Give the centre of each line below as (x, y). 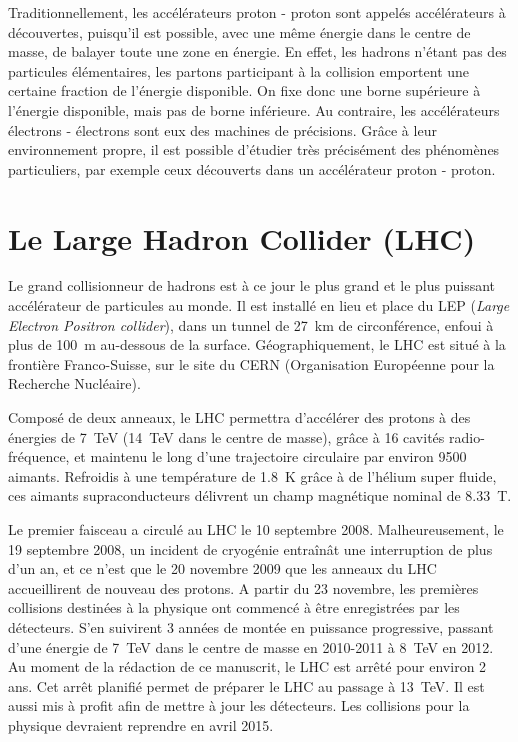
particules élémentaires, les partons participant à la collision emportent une (239, 70)
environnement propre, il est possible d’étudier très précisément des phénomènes (254, 149)
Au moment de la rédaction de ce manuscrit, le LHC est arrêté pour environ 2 (247, 666)
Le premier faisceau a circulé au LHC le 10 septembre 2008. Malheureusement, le (256, 529)
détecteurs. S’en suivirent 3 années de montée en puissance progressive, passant (251, 626)
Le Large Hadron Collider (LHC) (242, 237)
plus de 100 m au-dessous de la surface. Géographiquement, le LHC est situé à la (257, 344)
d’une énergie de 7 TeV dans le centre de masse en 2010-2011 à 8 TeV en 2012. (251, 646)
